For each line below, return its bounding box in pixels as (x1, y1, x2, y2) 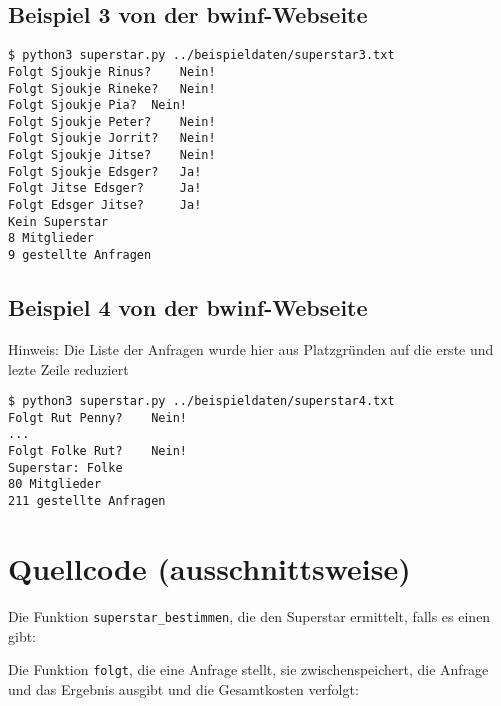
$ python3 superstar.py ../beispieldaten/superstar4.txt (8, 394, 395, 409)
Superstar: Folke (8, 460, 123, 475)
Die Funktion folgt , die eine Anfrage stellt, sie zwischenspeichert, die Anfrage (8, 659, 489, 680)
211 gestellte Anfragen (8, 494, 166, 509)
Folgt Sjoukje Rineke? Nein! (8, 81, 216, 96)
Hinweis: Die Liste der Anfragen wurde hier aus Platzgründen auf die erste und (8, 338, 494, 359)
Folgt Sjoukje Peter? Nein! (8, 114, 216, 129)
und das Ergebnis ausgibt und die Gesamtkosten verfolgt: (8, 678, 359, 699)
